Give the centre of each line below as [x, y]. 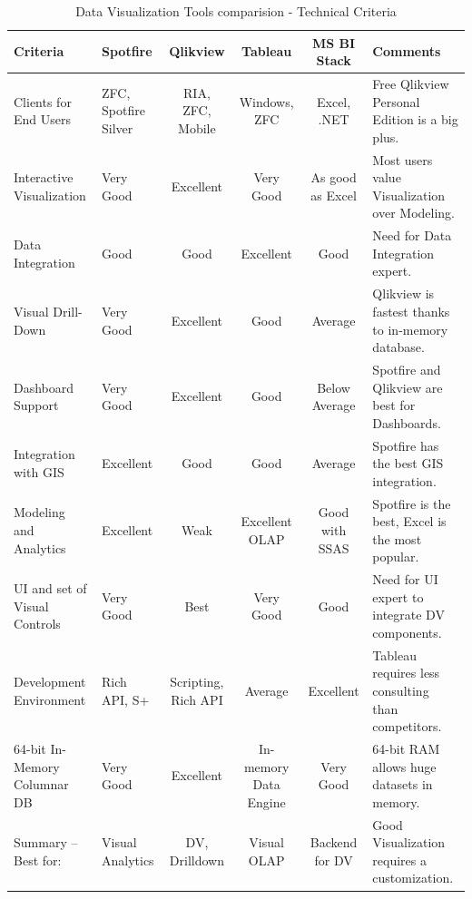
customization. [413, 878]
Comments [407, 51]
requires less [406, 673]
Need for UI [405, 579]
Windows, [266, 101]
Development [50, 682]
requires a [399, 860]
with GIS [39, 471]
